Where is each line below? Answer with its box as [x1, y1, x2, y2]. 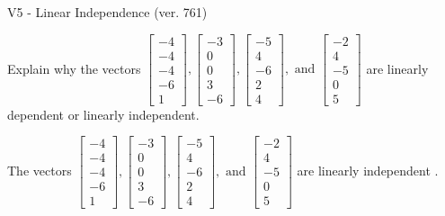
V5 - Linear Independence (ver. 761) [7, 3, 208, 21]
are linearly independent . [297, 160, 439, 179]
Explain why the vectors [7, 58, 141, 77]
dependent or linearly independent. [7, 104, 200, 123]
